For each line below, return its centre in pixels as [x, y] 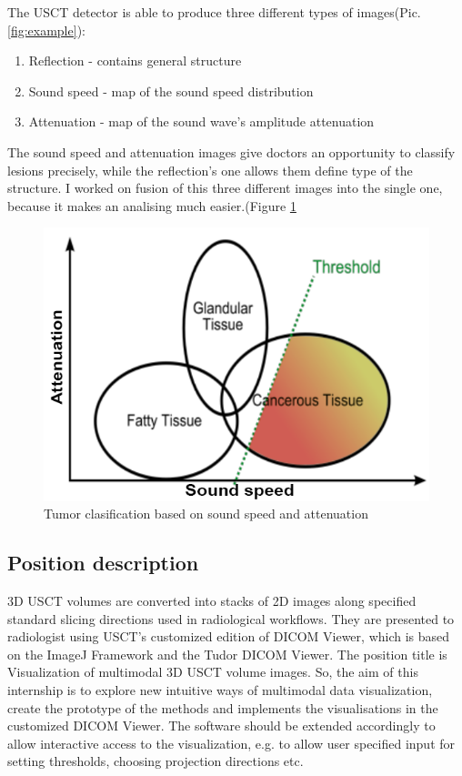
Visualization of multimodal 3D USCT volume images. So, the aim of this [213, 672]
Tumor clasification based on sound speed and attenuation [206, 514]
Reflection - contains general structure [135, 60]
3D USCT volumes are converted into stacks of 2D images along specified [212, 601]
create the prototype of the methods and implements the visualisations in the [223, 707]
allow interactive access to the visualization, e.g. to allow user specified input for [231, 743]
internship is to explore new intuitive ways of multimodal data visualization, [220, 690]
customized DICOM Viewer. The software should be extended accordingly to [221, 726]
